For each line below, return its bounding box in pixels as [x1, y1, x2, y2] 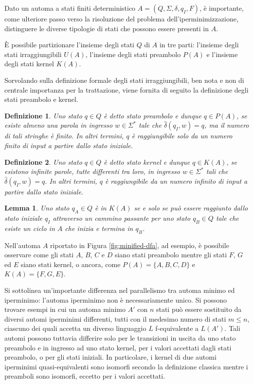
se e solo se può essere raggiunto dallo [134, 203, 248, 213]
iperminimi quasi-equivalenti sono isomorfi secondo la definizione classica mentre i [4, 361, 248, 371]
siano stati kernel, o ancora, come [20, 259, 121, 269]
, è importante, [199, 3, 244, 13]
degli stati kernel [4, 58, 54, 69]
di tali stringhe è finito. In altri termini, [4, 131, 124, 141]
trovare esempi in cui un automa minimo [4, 304, 126, 314]
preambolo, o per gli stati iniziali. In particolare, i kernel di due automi [4, 352, 217, 362]
